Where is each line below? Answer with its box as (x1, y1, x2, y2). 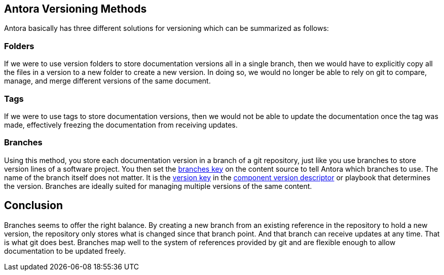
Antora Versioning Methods (4, 3, 147, 15)
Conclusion (4, 199, 63, 212)
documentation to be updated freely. (4, 246, 126, 255)
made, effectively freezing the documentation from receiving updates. (4, 120, 238, 129)
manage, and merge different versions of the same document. (4, 76, 211, 86)
